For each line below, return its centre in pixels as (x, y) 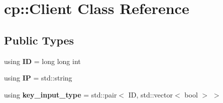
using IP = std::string (38, 78)
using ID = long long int (42, 61)
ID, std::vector (150, 94)
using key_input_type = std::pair (61, 94)
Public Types (39, 40)
